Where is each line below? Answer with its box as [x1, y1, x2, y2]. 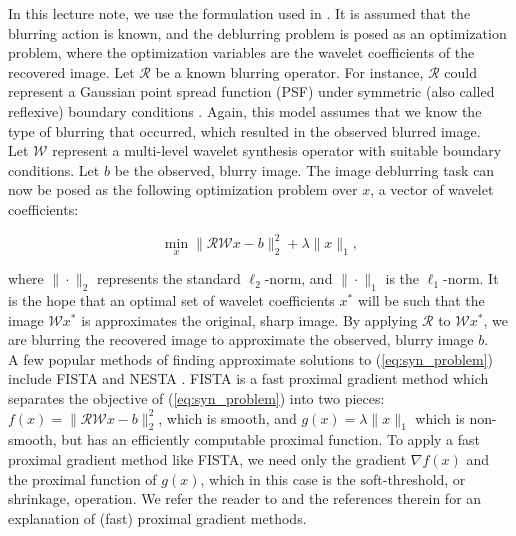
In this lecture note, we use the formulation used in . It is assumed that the [8, 3, 471, 23]
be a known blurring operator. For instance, [155, 61, 424, 82]
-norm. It [442, 268, 499, 289]
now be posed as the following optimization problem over [8, 179, 358, 200]
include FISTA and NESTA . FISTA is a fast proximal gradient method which [8, 368, 489, 389]
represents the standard [96, 268, 241, 289]
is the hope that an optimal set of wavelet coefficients [8, 290, 335, 311]
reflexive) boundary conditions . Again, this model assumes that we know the [8, 100, 482, 121]
